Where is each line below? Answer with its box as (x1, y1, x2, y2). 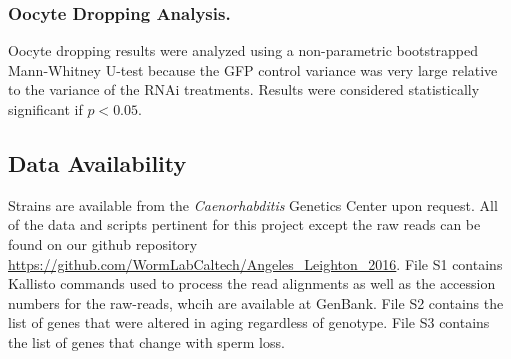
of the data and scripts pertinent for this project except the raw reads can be (8, 214, 481, 235)
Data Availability (8, 147, 187, 178)
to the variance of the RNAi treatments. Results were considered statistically (8, 79, 480, 100)
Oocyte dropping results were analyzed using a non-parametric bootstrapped (8, 40, 478, 61)
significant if (8, 99, 83, 119)
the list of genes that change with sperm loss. (8, 331, 285, 352)
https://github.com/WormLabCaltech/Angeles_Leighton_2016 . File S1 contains (8, 253, 503, 274)
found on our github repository (8, 233, 198, 254)
